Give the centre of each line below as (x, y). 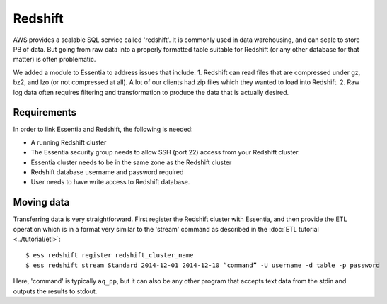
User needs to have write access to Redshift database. (110, 182)
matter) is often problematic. (54, 60)
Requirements (45, 112)
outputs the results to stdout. (55, 291)
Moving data (41, 202)
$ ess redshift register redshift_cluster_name (110, 255)
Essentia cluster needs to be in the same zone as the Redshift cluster (131, 162)
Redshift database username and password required (107, 172)
